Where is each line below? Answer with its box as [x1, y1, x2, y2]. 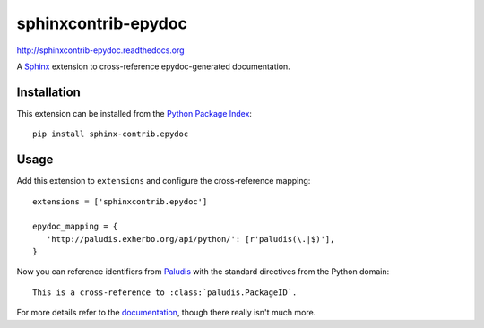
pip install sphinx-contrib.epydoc [32, 129, 189, 139]
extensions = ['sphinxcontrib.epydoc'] [32, 196, 208, 206]
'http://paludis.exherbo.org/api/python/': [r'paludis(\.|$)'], [46, 234, 335, 244]
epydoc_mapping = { [32, 221, 118, 232]
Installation [16, 84, 81, 99]
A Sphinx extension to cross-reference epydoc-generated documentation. [16, 61, 290, 72]
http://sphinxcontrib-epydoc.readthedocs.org [16, 45, 185, 56]
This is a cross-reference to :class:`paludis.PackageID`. [32, 287, 298, 298]
